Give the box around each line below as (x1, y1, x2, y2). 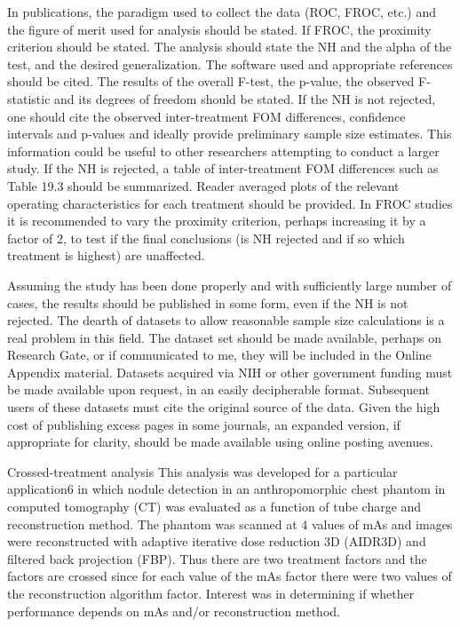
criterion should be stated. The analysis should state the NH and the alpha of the (7, 37, 452, 56)
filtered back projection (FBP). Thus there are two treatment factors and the (7, 549, 427, 567)
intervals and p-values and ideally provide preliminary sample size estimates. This (7, 124, 452, 143)
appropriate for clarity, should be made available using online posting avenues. (7, 433, 433, 451)
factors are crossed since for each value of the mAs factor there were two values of (7, 567, 452, 585)
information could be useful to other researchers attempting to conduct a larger (7, 141, 440, 160)
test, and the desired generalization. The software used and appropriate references (7, 54, 453, 73)
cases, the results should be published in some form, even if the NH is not (7, 293, 408, 312)
